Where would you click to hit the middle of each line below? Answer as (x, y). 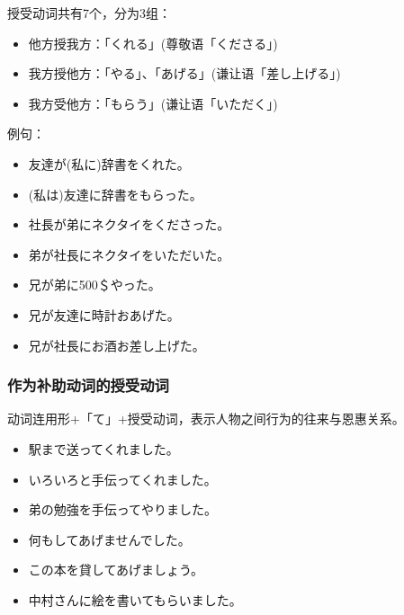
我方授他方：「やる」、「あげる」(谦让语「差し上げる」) (184, 73)
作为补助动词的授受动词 (88, 385)
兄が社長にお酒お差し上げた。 (117, 345)
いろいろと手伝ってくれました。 (122, 479)
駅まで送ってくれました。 (103, 448)
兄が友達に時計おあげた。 (104, 314)
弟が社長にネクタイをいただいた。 (129, 254)
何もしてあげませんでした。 (109, 539)
